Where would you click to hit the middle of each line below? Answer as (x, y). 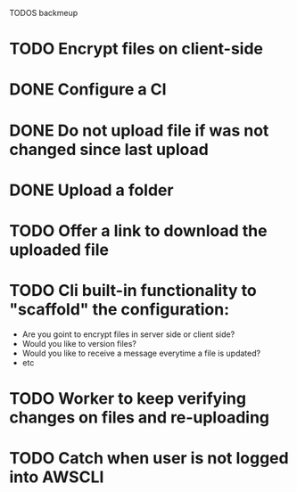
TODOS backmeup (44, 13)
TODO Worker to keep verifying (128, 399)
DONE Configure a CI (88, 90)
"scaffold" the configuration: (120, 310)
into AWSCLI (57, 477)
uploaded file (59, 250)
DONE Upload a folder (91, 190)
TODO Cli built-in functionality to (133, 291)
